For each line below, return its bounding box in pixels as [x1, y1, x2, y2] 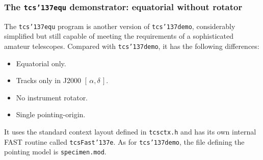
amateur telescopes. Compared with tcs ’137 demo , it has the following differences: [4, 41, 259, 51]
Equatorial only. [16, 58, 66, 68]
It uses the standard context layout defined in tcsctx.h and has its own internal [4, 126, 256, 137]
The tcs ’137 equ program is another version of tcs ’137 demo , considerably [4, 20, 235, 31]
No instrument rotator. [16, 92, 88, 102]
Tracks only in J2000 [16, 75, 81, 86]
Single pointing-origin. [16, 109, 86, 120]
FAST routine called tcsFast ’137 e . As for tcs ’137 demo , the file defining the [4, 136, 245, 147]
